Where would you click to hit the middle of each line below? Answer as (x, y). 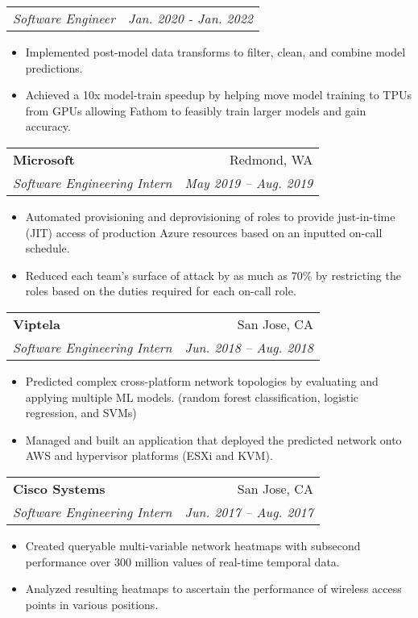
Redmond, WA (271, 159)
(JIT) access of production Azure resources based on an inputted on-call (204, 232)
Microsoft (44, 159)
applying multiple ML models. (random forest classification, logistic (192, 397)
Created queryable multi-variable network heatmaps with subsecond (193, 545)
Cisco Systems (59, 488)
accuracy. (48, 126)
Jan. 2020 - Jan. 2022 (190, 18)
